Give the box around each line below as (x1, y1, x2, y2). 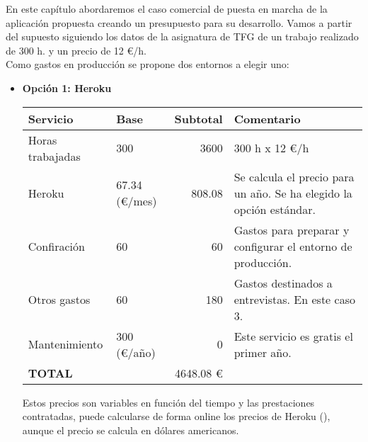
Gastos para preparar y (234, 221, 350, 238)
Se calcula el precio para (234, 168, 355, 185)
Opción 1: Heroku (22, 80, 112, 95)
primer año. (234, 344, 292, 361)
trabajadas (28, 147, 81, 164)
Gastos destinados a (234, 274, 333, 291)
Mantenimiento (28, 336, 103, 353)
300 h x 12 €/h (234, 140, 309, 157)
